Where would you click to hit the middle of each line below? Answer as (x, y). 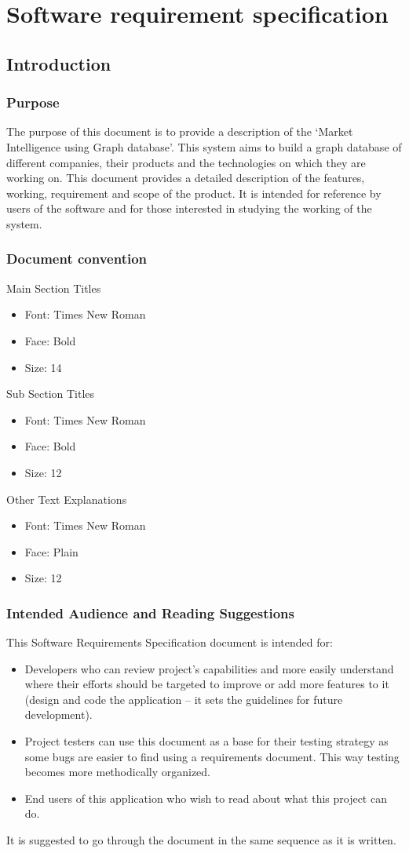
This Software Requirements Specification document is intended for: (170, 642)
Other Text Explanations (67, 499)
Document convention (77, 259)
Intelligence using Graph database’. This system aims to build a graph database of (204, 146)
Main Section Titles (54, 288)
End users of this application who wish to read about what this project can (206, 798)
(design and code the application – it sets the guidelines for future (184, 699)
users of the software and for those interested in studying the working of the (189, 208)
